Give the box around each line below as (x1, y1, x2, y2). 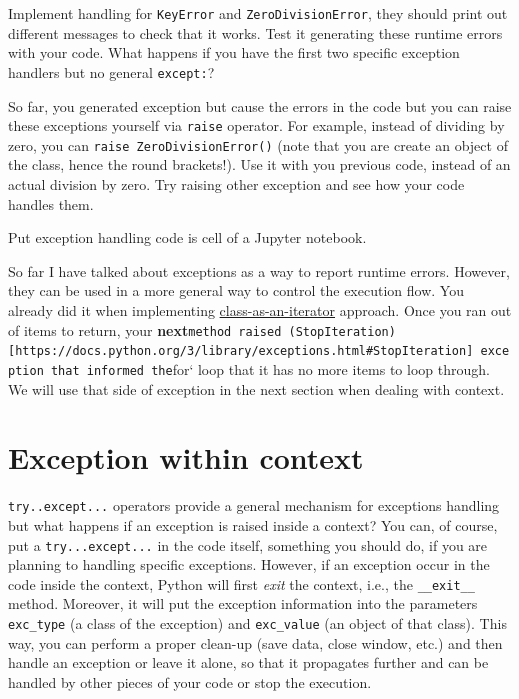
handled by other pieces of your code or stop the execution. (8, 671, 372, 692)
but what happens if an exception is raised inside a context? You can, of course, (8, 514, 498, 535)
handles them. (8, 193, 94, 214)
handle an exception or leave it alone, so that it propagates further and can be (8, 652, 489, 673)
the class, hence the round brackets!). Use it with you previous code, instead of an (8, 154, 511, 175)
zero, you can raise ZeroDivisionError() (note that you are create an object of (8, 134, 508, 155)
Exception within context (8, 437, 364, 478)
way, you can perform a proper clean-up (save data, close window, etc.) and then (8, 632, 503, 653)
